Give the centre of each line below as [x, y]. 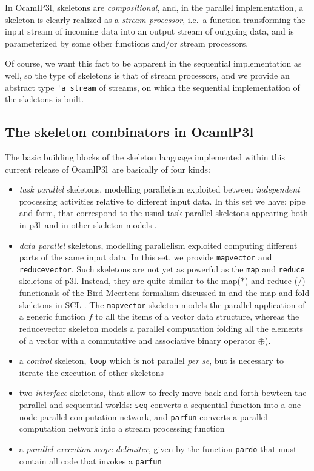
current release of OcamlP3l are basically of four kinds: [108, 169]
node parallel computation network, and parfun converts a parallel [143, 416]
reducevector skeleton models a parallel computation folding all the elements [161, 328]
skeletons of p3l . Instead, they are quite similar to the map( [130, 281]
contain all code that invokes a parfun [90, 460]
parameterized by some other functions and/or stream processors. [127, 43]
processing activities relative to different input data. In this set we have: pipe [162, 201]
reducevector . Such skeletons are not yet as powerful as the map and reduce [162, 268]
